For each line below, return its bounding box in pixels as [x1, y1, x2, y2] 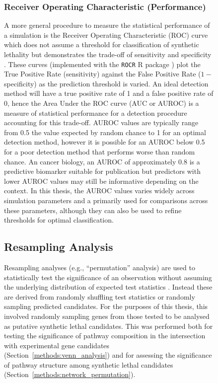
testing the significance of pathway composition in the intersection [4, 330, 206, 341]
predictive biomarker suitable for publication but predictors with [4, 166, 201, 176]
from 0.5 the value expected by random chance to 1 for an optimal [4, 127, 206, 137]
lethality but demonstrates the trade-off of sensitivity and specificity [4, 49, 212, 59]
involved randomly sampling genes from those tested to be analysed [4, 310, 210, 321]
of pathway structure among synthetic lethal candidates [4, 359, 173, 370]
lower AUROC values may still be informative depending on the [4, 175, 199, 186]
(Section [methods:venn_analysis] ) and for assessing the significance [4, 350, 212, 360]
